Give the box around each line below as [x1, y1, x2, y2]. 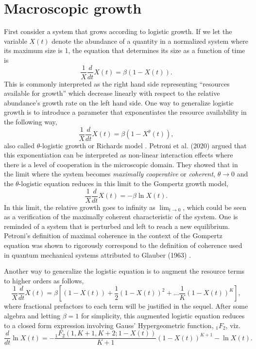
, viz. [225, 320, 240, 330]
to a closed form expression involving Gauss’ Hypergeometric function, [4, 320, 214, 330]
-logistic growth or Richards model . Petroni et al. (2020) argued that [40, 140, 247, 150]
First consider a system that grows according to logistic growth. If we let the [4, 26, 232, 36]
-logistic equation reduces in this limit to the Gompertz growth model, [18, 178, 229, 188]
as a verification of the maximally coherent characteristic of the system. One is [4, 211, 238, 222]
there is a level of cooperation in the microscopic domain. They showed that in [4, 159, 238, 169]
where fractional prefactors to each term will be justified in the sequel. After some [4, 301, 248, 311]
